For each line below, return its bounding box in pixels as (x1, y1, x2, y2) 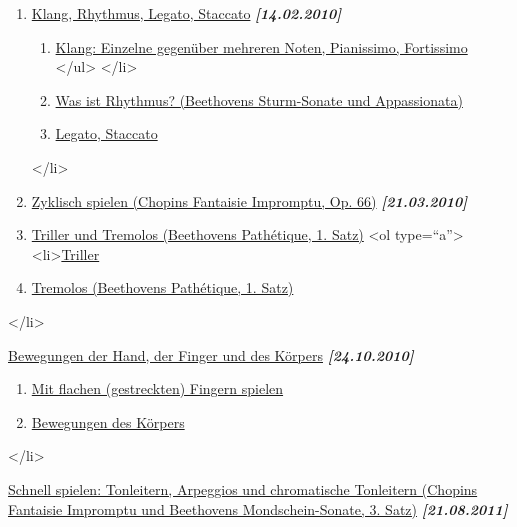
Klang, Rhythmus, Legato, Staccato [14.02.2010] (31, 3, 342, 23)
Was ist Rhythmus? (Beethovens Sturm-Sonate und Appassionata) (55, 89, 463, 110)
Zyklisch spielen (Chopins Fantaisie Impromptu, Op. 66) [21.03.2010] (31, 190, 468, 211)
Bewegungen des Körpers (31, 411, 185, 432)
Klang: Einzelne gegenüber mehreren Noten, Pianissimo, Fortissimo (55, 36, 468, 57)
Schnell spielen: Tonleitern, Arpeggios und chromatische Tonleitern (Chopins (8, 478, 478, 499)
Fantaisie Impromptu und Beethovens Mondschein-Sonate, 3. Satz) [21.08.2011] (8, 498, 508, 519)
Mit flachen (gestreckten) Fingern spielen (31, 378, 284, 399)
